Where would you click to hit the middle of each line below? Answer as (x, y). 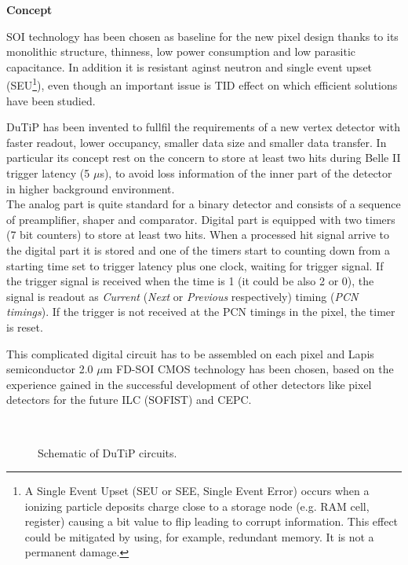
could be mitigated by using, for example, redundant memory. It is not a (199, 536)
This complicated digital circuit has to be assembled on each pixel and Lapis (190, 353)
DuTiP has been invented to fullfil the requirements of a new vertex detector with (203, 127)
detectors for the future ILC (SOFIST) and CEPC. (129, 400)
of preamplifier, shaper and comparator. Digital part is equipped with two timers (201, 219)
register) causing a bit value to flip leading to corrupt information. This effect (211, 521)
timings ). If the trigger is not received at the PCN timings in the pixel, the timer (201, 312)
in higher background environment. (91, 188)
